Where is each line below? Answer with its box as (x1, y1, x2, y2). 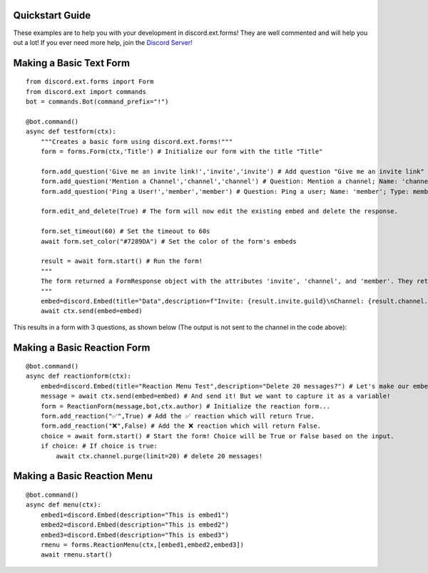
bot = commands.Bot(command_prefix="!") (26, 98, 169, 106)
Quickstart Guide (13, 9, 91, 21)
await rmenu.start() (40, 551, 113, 559)
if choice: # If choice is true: (40, 442, 158, 450)
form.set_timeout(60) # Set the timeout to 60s (40, 227, 210, 235)
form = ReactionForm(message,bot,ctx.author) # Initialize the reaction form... (40, 402, 331, 410)
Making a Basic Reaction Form (13, 341, 151, 353)
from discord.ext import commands (26, 88, 146, 95)
